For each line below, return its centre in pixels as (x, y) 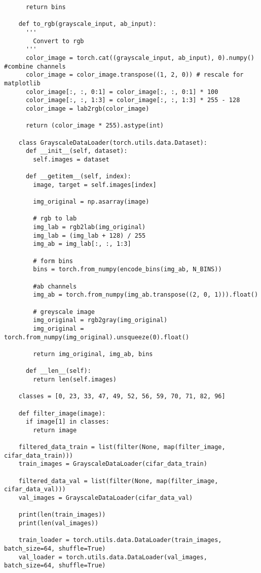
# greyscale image (64, 312)
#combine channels (35, 66)
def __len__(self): (58, 371)
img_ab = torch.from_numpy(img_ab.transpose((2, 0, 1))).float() (146, 295)
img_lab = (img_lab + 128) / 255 (89, 235)
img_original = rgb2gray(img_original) (100, 320)
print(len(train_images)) (62, 515)
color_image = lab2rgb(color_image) (87, 108)
